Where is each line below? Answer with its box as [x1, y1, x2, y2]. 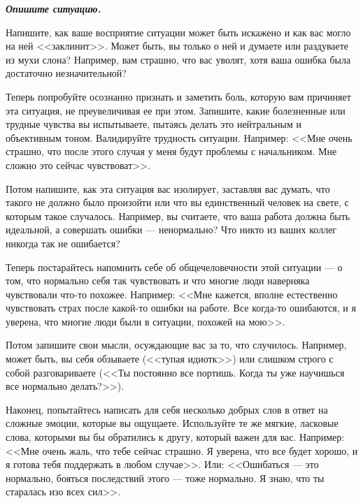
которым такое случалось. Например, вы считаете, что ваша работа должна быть [6, 208, 350, 223]
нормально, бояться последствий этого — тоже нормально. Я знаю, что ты [6, 470, 325, 485]
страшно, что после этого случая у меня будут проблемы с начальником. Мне [6, 144, 337, 159]
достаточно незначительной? [6, 66, 127, 80]
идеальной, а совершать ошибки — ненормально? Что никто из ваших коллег [6, 222, 337, 237]
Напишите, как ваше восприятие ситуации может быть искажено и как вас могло [6, 24, 351, 39]
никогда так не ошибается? [6, 235, 120, 250]
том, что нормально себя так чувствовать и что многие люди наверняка [6, 273, 310, 288]
